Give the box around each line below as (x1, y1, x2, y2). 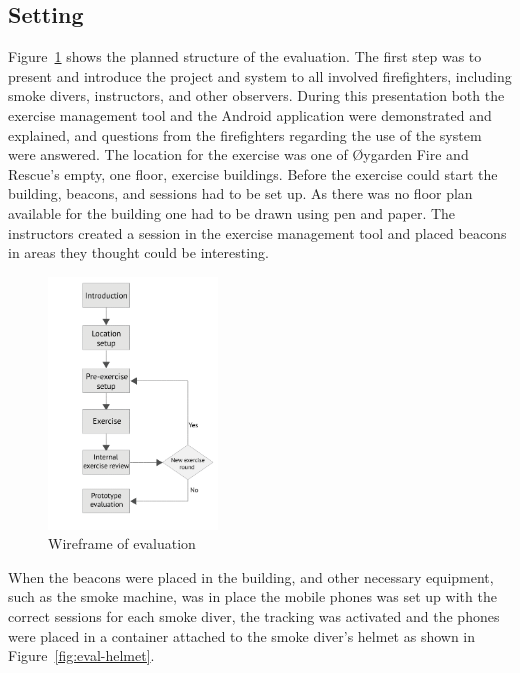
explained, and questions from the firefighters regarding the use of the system (8, 124, 482, 145)
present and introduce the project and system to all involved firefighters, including (8, 65, 512, 86)
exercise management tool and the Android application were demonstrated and (8, 104, 492, 125)
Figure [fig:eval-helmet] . (8, 645, 155, 666)
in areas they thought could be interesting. (8, 242, 269, 263)
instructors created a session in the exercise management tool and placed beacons (8, 222, 507, 243)
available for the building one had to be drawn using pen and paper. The (8, 202, 456, 223)
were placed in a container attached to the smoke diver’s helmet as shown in (8, 625, 476, 646)
